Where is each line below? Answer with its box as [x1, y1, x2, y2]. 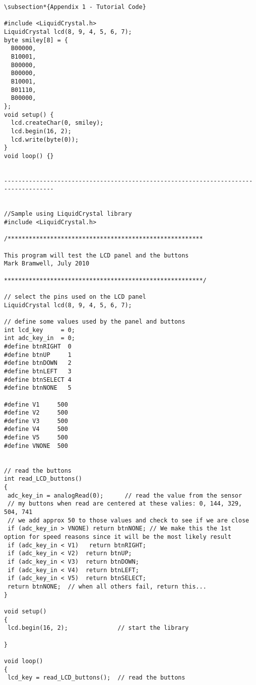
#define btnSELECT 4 [4, 376, 72, 383]
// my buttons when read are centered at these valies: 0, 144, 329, [7, 500, 242, 508]
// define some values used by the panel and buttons [4, 318, 186, 325]
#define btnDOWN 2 [4, 359, 72, 367]
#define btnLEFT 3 [4, 367, 72, 375]
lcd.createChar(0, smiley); [11, 119, 104, 127]
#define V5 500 [4, 434, 68, 441]
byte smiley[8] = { [4, 36, 68, 44]
